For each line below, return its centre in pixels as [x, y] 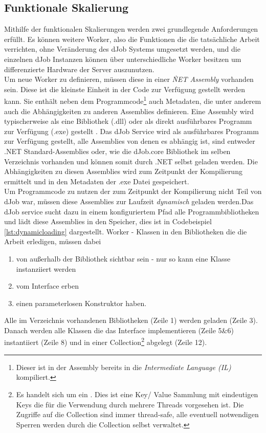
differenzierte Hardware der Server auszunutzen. [79, 69]
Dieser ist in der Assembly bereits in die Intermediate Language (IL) [124, 367]
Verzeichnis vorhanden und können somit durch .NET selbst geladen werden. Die [131, 161]
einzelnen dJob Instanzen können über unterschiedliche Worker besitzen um [123, 59]
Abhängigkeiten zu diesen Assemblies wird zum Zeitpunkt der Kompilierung [123, 171]
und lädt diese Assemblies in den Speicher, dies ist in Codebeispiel [108, 221]
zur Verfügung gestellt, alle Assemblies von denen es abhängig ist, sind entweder [130, 141]
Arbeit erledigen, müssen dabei [53, 241]
